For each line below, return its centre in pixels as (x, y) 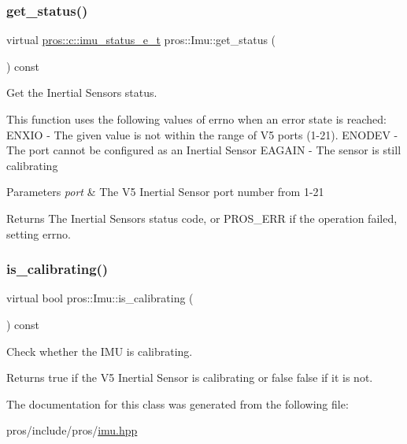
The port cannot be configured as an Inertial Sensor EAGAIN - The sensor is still (204, 150)
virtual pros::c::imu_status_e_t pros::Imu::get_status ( (141, 40)
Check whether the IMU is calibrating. (100, 351)
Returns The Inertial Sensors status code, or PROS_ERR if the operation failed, (202, 218)
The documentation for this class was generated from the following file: (178, 403)
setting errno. (39, 233)
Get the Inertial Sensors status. (82, 92)
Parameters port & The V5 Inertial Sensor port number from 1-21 (165, 192)
